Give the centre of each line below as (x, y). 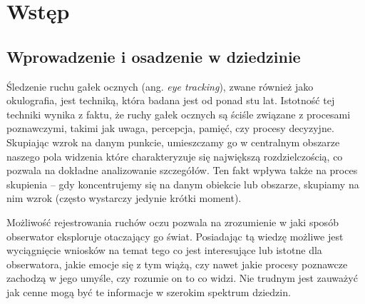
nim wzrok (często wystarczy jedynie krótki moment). (124, 198)
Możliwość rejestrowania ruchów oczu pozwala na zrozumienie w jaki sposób (173, 222)
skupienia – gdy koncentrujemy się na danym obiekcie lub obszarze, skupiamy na (183, 184)
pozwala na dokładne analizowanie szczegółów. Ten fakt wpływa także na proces (182, 170)
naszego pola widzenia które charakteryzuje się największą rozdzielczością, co (175, 156)
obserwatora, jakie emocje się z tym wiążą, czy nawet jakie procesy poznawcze (177, 264)
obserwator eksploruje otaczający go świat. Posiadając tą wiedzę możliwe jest (175, 236)
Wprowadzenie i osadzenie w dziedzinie (154, 56)
